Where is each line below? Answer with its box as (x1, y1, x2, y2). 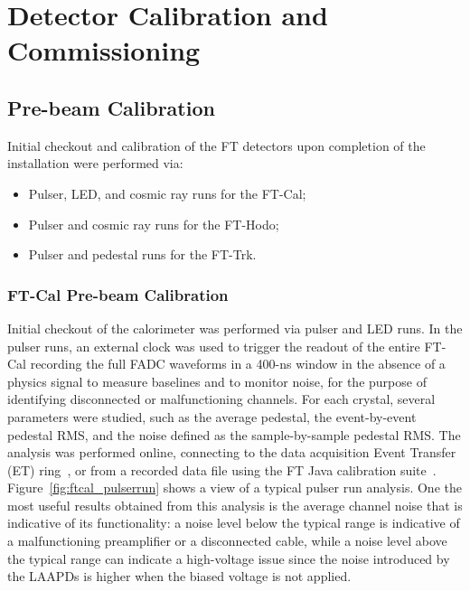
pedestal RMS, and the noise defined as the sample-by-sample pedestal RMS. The (7, 425, 461, 444)
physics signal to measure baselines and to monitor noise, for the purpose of (7, 371, 427, 390)
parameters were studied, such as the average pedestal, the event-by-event (7, 407, 417, 426)
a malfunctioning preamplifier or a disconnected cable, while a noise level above (7, 531, 447, 550)
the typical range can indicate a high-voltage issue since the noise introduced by (7, 549, 450, 568)
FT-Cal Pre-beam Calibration (7, 283, 229, 305)
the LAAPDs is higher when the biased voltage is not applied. (7, 567, 352, 586)
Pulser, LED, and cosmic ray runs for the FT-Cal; (28, 183, 306, 202)
